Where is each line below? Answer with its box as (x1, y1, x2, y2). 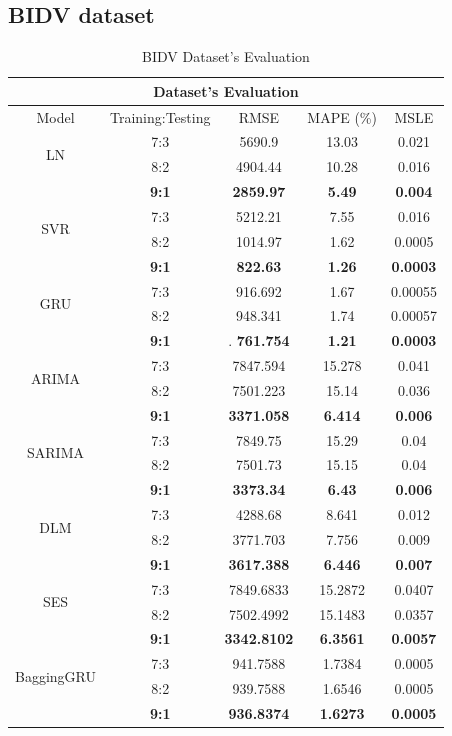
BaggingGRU (15, 665, 96, 686)
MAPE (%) (307, 106, 377, 127)
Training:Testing (110, 106, 211, 127)
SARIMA (27, 442, 84, 463)
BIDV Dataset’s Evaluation (142, 46, 310, 67)
